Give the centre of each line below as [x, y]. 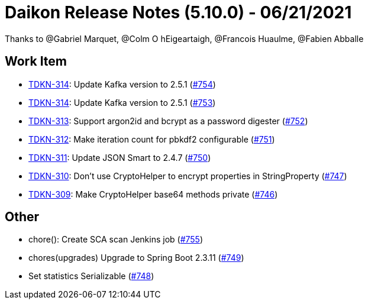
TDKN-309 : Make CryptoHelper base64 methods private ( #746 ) [153, 194]
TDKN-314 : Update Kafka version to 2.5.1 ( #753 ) [122, 102]
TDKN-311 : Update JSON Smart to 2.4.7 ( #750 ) [120, 157]
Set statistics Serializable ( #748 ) [91, 276]
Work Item [36, 62]
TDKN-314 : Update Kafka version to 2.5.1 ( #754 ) [122, 84]
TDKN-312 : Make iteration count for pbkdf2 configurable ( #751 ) [152, 139]
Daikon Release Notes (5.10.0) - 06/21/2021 [178, 12]
